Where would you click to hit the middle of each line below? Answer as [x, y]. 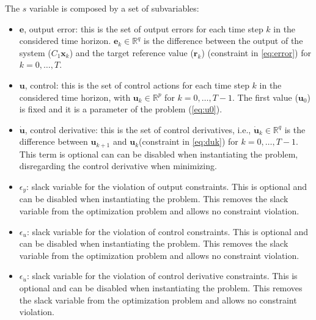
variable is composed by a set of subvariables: [114, 8]
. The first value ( [265, 97]
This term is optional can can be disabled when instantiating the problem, [159, 154]
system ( [35, 52]
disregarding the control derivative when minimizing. [118, 166]
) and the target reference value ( [131, 52]
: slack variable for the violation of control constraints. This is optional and [167, 231]
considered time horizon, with [75, 97]
